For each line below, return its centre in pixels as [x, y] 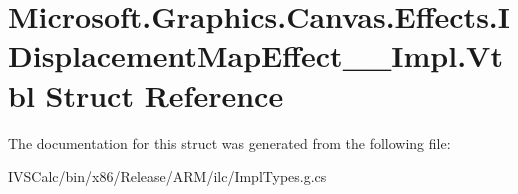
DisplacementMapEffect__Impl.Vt [255, 55]
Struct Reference [164, 94]
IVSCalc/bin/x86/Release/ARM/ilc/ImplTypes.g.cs [167, 176]
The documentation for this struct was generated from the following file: [229, 142]
